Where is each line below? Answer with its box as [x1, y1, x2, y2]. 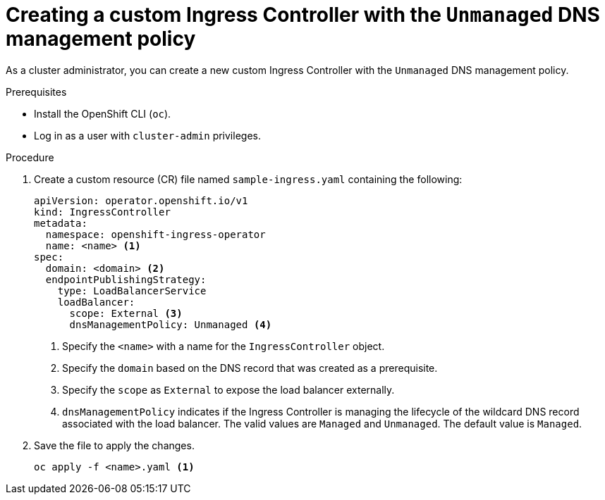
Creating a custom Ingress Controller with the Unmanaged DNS [6, 3, 600, 27]
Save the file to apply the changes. [34, 439, 195, 451]
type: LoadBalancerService [57, 285, 207, 296]
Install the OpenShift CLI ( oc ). [34, 107, 171, 120]
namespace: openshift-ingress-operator [45, 228, 266, 240]
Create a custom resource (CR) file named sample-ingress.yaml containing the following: [34, 173, 463, 185]
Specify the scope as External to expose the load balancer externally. [62, 383, 395, 396]
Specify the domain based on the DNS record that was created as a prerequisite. [62, 361, 438, 374]
